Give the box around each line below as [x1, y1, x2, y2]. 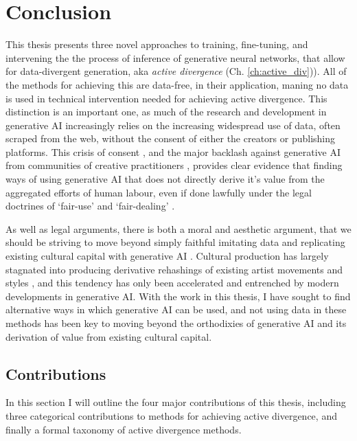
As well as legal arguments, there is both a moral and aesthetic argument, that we [5, 221, 352, 236]
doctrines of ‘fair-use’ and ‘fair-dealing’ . [5, 199, 175, 213]
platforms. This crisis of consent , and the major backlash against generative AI [5, 144, 341, 159]
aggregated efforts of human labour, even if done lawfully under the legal [5, 185, 312, 199]
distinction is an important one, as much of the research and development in [5, 104, 327, 119]
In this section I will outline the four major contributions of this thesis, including [5, 395, 346, 409]
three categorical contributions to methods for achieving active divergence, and [5, 408, 337, 422]
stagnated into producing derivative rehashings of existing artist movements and [5, 262, 343, 276]
